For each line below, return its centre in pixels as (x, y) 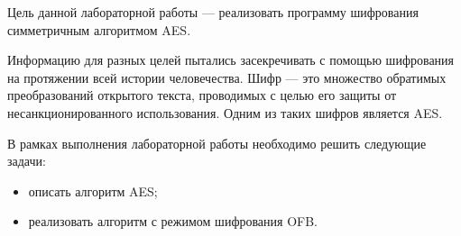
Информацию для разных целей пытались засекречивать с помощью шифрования (231, 60)
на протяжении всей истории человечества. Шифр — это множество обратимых (227, 77)
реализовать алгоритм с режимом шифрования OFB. (173, 221)
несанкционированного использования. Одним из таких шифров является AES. (225, 112)
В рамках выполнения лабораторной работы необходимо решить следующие (217, 143)
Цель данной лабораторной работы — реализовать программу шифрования (213, 12)
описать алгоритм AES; (93, 191)
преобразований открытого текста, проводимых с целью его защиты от (202, 95)
